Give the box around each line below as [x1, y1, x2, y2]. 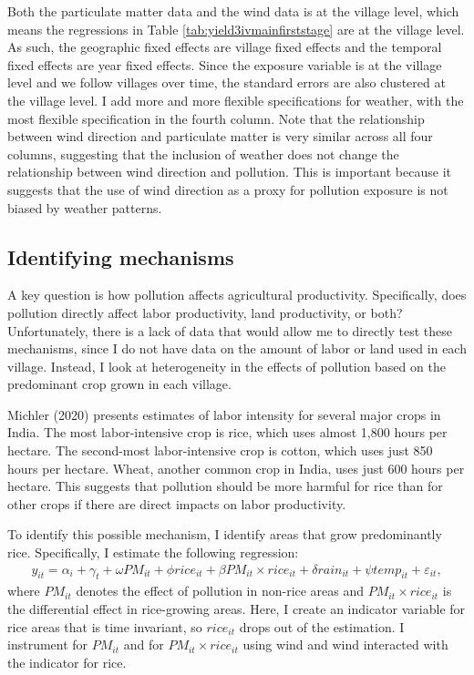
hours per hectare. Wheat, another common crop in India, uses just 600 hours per [7, 458, 465, 477]
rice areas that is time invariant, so [7, 617, 202, 636]
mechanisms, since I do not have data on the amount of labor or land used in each [7, 339, 467, 358]
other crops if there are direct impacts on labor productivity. [7, 494, 346, 513]
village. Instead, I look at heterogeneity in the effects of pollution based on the [7, 356, 446, 375]
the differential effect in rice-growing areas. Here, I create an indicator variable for [7, 599, 466, 619]
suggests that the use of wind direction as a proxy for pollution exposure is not [7, 179, 448, 199]
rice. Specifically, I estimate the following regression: [7, 543, 299, 562]
